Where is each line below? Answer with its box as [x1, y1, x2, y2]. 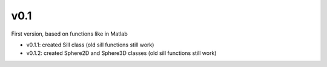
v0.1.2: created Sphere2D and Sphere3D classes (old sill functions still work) [26, 49, 217, 57]
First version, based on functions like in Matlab [11, 30, 128, 37]
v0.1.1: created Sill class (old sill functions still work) [26, 41, 154, 48]
